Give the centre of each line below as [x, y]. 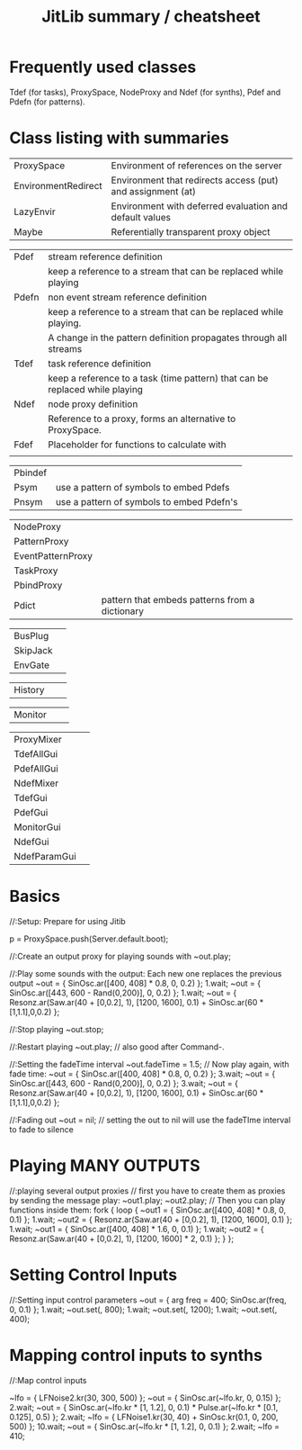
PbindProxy [38, 585]
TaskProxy [36, 571]
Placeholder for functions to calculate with [137, 445]
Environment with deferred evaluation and [200, 206]
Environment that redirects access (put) [195, 180]
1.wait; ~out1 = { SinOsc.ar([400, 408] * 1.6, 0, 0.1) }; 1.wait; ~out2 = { [137, 1229]
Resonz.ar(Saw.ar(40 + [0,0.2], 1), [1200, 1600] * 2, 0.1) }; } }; [122, 1238]
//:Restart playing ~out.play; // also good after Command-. [117, 1047]
